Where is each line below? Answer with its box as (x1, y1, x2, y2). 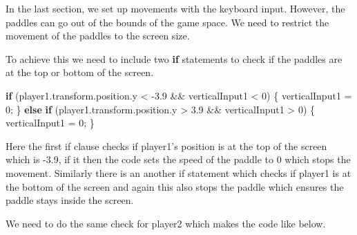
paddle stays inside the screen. (6, 193, 134, 207)
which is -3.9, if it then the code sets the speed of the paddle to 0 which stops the (6, 152, 351, 167)
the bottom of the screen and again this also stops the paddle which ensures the (6, 179, 344, 194)
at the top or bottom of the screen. (6, 65, 154, 79)
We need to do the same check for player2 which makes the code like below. (6, 216, 326, 230)
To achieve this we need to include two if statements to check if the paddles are (6, 51, 342, 66)
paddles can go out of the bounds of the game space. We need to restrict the (6, 15, 329, 29)
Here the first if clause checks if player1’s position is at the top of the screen (6, 138, 327, 153)
